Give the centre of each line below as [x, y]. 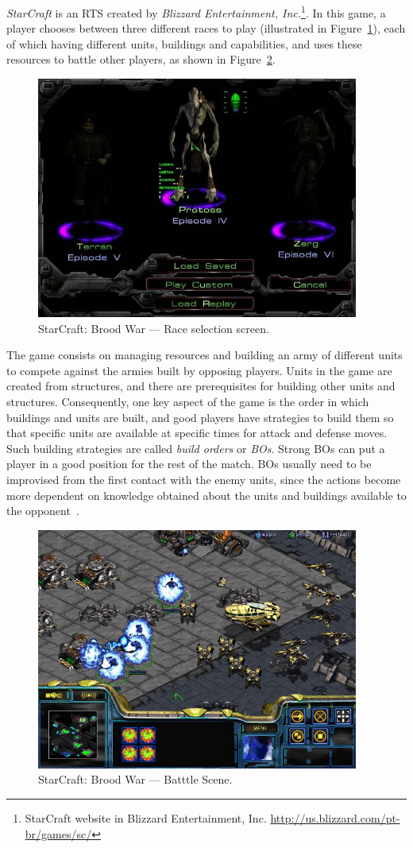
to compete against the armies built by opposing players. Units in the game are [199, 370]
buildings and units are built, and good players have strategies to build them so [200, 417]
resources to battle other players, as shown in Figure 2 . [141, 59]
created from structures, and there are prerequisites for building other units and [201, 386]
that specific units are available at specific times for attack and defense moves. [197, 433]
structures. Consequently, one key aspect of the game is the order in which [188, 401]
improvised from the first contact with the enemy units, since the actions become [204, 479]
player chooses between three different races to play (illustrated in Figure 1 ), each [206, 28]
